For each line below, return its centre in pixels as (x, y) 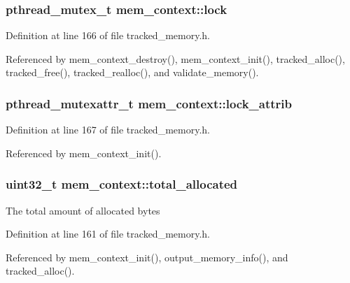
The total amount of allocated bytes (83, 210)
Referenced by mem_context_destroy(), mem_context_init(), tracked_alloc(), (175, 58)
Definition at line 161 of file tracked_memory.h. (108, 234)
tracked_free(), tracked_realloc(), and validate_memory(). (132, 72)
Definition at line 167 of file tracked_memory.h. (108, 130)
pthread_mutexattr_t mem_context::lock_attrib (149, 103)
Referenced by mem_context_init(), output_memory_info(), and (147, 257)
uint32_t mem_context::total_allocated (122, 184)
